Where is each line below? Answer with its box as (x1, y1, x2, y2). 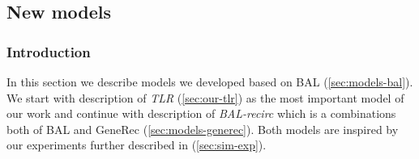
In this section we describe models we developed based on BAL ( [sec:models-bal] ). (6, 73, 413, 90)
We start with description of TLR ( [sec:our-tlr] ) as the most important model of (6, 89, 404, 106)
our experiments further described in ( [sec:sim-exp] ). (6, 136, 267, 153)
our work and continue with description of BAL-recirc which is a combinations (6, 105, 396, 122)
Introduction (6, 41, 91, 61)
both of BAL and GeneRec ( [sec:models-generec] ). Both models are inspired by (6, 120, 399, 137)
